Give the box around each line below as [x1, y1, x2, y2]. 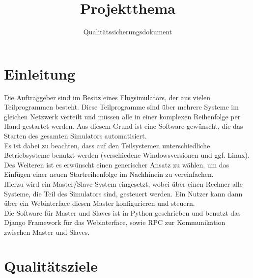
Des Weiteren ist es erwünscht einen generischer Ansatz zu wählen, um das [4, 159, 229, 169]
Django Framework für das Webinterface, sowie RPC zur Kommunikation [4, 217, 225, 227]
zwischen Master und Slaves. [4, 226, 90, 237]
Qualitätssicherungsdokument [83, 27, 172, 37]
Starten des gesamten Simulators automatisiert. [4, 131, 147, 141]
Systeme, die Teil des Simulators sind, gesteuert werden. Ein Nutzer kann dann [4, 188, 243, 198]
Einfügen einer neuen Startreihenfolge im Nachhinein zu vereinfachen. [4, 169, 214, 179]
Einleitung [4, 63, 76, 83]
